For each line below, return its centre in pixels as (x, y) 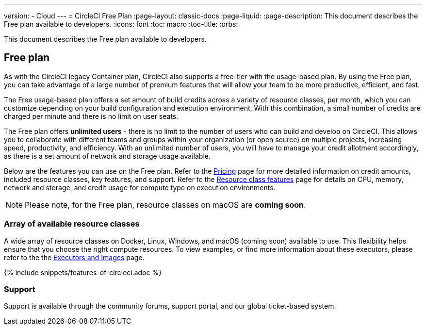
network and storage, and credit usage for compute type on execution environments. (140, 187)
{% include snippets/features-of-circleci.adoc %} (83, 272)
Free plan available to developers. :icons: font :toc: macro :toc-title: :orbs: (121, 24)
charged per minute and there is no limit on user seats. (91, 116)
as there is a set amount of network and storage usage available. (107, 156)
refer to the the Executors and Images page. (74, 257)
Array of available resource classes (72, 224)
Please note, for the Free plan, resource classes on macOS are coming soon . (165, 205)
